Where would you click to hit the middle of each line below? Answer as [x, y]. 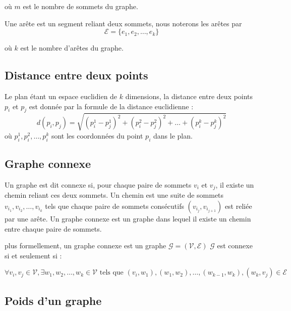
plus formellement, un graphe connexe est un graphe [85, 246]
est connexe [235, 246]
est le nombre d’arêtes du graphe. [72, 48]
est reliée [238, 206]
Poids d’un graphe [53, 300]
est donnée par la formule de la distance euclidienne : [111, 106]
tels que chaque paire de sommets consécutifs [114, 206]
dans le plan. [173, 135]
